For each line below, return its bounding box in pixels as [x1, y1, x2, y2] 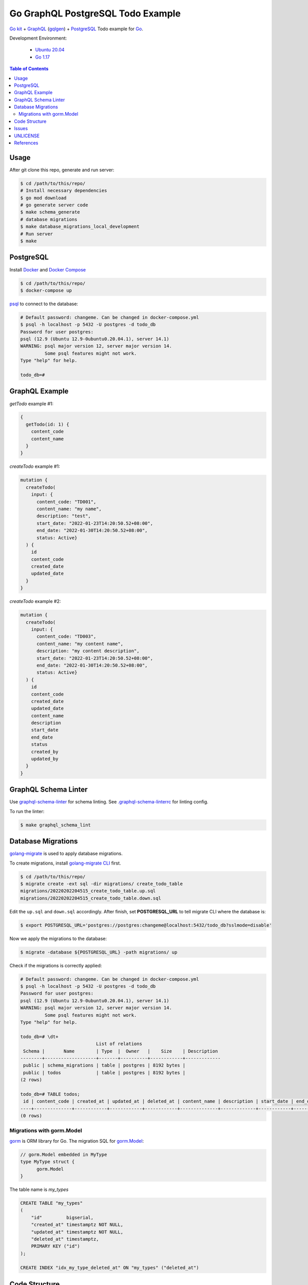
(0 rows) [20, 1113, 43, 1119]
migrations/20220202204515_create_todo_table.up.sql [20, 888, 156, 894]
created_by [31, 748, 59, 755]
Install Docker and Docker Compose [9, 266, 86, 272]
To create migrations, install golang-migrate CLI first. [9, 860, 121, 866]
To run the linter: [9, 808, 45, 814]
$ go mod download [20, 195, 67, 200]
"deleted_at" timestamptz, [31, 1236, 100, 1242]
